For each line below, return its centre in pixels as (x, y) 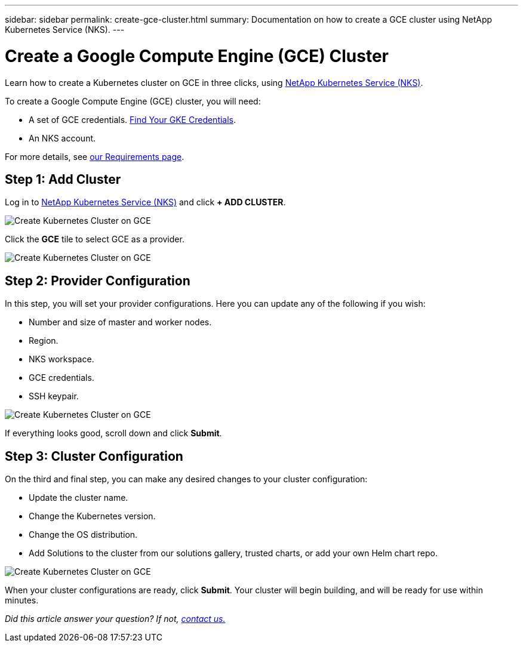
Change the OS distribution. (83, 535)
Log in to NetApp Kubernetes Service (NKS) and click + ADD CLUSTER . (145, 202)
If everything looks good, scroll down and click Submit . (113, 433)
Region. (44, 341)
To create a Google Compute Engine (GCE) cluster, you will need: (133, 101)
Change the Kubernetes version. (92, 516)
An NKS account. (62, 138)
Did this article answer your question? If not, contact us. (115, 619)
